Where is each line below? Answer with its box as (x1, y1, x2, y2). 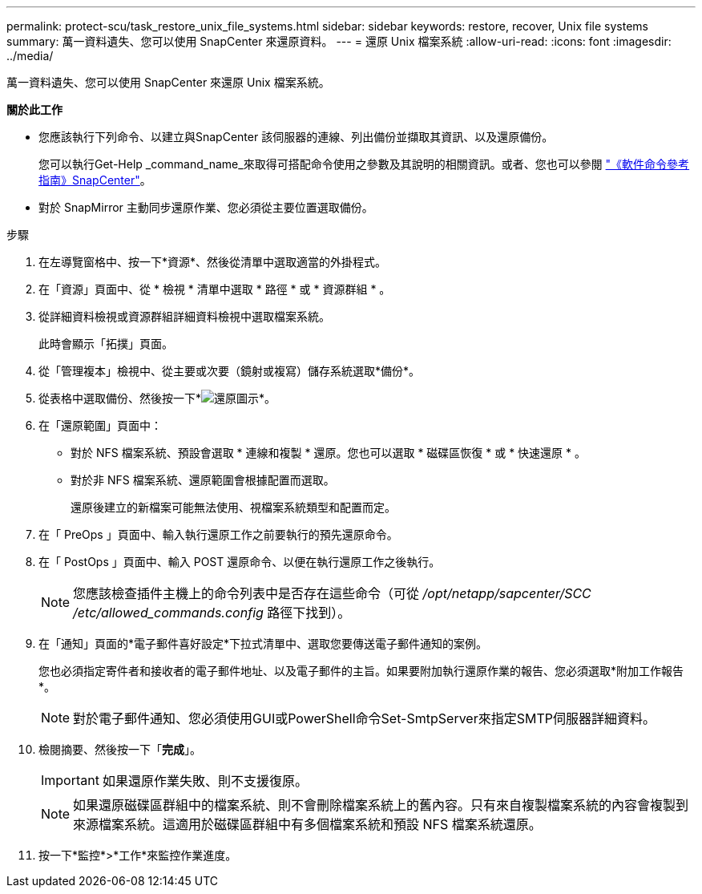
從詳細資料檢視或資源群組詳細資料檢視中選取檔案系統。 (38, 309, 330, 323)
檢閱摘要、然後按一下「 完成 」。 (38, 742, 201, 756)
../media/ (6, 49, 54, 63)
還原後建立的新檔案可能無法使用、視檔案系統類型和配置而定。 (71, 500, 396, 514)
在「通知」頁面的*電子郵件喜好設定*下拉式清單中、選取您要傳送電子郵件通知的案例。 (38, 637, 488, 650)
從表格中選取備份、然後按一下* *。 (38, 391, 276, 405)
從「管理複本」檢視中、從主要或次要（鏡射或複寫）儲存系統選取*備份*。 (38, 364, 421, 378)
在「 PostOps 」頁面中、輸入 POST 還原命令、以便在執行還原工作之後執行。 (38, 555, 441, 568)
